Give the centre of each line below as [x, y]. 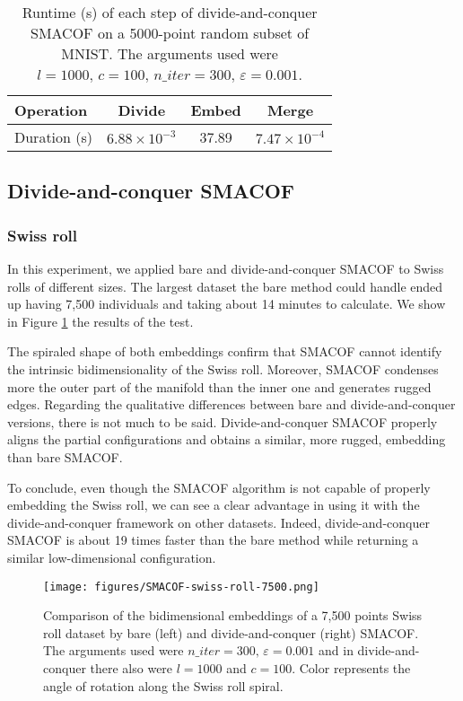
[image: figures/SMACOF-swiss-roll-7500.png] [181, 587]
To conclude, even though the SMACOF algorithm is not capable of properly [219, 487]
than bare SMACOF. [65, 456]
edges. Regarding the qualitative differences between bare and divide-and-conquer [231, 404]
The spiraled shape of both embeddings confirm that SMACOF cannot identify [225, 351]
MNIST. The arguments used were [170, 53]
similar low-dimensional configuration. [112, 557]
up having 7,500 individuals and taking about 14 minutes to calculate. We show [227, 304]
